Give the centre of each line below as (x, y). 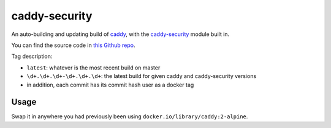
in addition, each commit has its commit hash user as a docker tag (110, 85)
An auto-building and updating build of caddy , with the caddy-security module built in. (120, 34)
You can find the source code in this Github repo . (73, 45)
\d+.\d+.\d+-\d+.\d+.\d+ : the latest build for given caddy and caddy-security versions (142, 76)
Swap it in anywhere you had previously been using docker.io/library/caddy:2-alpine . (130, 116)
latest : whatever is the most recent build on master (93, 68)
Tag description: (32, 56)
